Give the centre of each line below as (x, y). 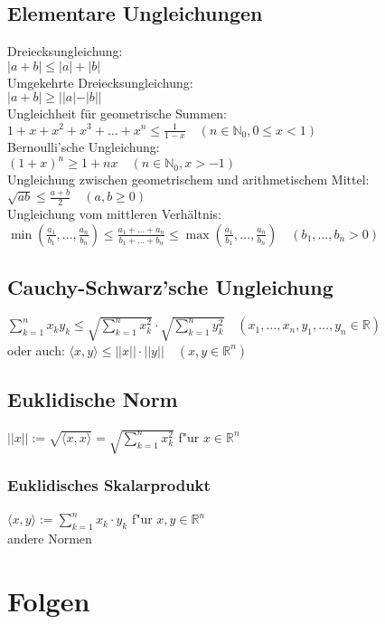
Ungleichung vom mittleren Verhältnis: (115, 214)
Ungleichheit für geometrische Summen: (117, 113)
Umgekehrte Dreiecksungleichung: (100, 82)
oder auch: (36, 350)
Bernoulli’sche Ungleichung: (84, 147)
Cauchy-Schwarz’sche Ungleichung (170, 287)
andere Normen (50, 538)
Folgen (49, 600)
